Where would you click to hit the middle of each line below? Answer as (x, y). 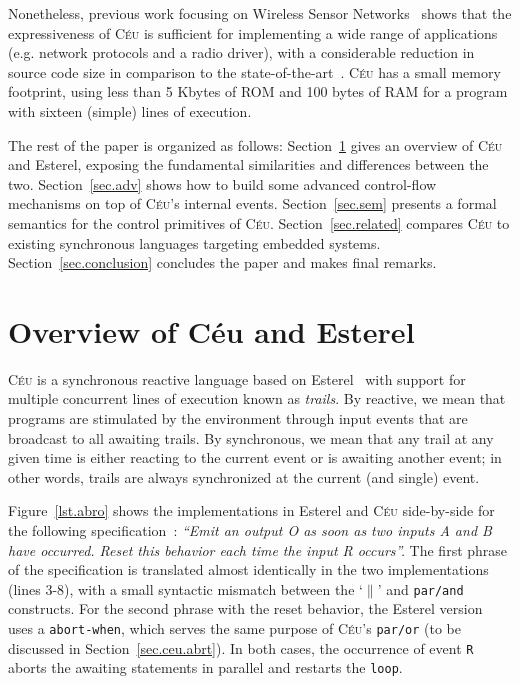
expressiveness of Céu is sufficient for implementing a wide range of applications (253, 32)
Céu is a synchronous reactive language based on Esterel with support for (237, 378)
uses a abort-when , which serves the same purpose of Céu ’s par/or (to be (234, 628)
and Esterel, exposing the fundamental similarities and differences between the (248, 164)
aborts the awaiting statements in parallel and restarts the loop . (205, 667)
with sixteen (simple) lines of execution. (130, 110)
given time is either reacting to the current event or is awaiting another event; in (255, 457)
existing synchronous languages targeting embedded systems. (194, 242)
